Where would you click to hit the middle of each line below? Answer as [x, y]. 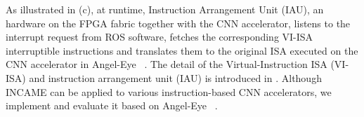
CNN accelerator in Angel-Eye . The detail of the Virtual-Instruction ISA [167, 64]
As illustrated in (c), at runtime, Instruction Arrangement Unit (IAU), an [165, 9]
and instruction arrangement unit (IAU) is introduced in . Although [175, 77]
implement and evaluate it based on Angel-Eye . [112, 105]
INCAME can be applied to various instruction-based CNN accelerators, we [169, 91]
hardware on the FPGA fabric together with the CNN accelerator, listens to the [178, 23]
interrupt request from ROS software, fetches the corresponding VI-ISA [160, 37]
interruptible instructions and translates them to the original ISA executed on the [182, 50]
